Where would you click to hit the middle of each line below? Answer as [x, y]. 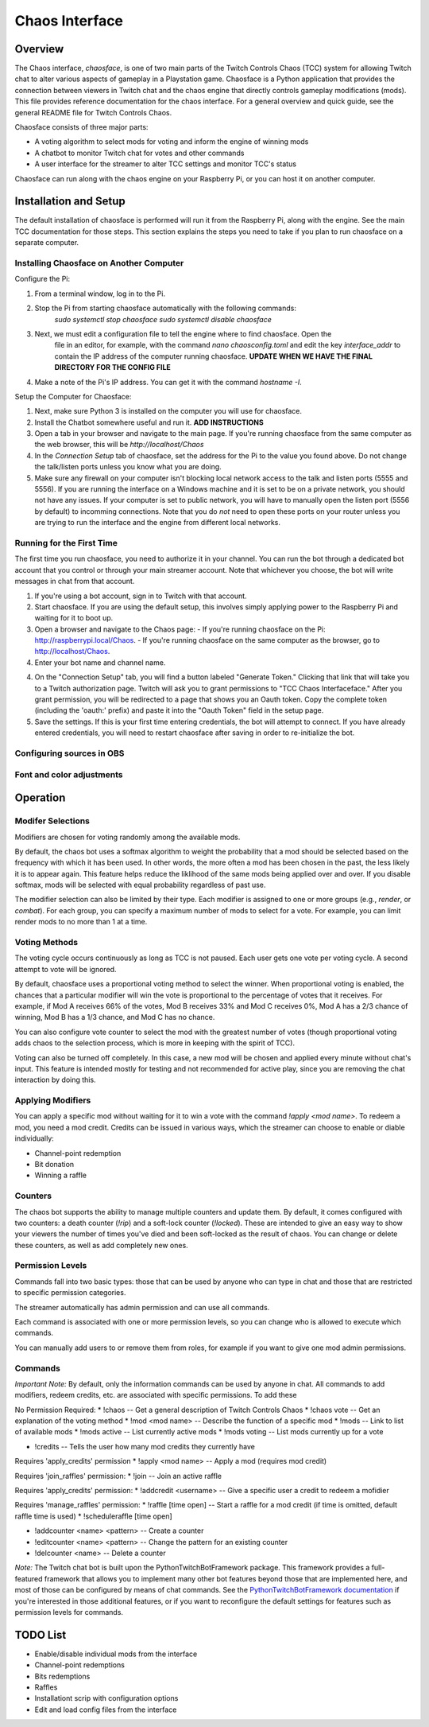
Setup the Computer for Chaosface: [73, 396]
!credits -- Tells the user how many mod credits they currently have [145, 1446]
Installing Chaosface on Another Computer [99, 263]
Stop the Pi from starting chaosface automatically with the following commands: [166, 308]
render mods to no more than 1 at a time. [81, 922]
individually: [35, 1138]
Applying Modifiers [53, 1100]
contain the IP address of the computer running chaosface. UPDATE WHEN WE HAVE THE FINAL [214, 356]
